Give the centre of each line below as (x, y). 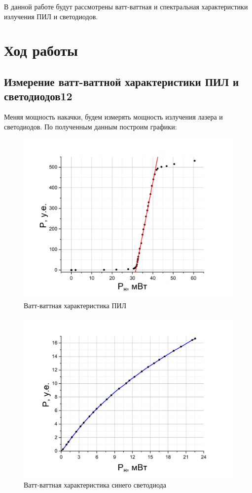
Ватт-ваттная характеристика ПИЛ (75, 306)
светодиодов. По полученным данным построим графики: (90, 126)
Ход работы (41, 50)
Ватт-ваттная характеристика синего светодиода (95, 484)
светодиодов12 (38, 96)
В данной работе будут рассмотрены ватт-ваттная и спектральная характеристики (126, 6)
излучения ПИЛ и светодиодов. (51, 16)
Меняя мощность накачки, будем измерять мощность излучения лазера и (113, 117)
